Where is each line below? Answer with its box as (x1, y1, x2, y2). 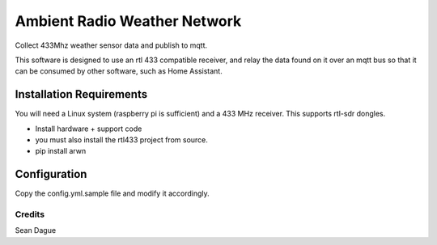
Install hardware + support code (35, 124, 142, 133)
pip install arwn (35, 146, 87, 156)
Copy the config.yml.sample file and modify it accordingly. (15, 188, 210, 198)
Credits (15, 209, 45, 220)
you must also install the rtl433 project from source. (35, 135, 208, 145)
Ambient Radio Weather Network (15, 12, 242, 30)
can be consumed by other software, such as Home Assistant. (15, 66, 223, 76)
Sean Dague (15, 226, 57, 235)
